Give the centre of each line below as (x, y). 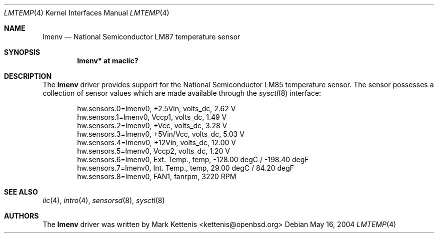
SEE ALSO (21, 192)
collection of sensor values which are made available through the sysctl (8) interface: (182, 93)
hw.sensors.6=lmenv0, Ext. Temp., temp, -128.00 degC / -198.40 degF (193, 159)
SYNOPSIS (22, 52)
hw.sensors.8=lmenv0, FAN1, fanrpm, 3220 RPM (157, 176)
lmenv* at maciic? (108, 61)
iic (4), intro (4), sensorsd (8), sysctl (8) (104, 200)
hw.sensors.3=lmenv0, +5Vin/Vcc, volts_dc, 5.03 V (161, 134)
